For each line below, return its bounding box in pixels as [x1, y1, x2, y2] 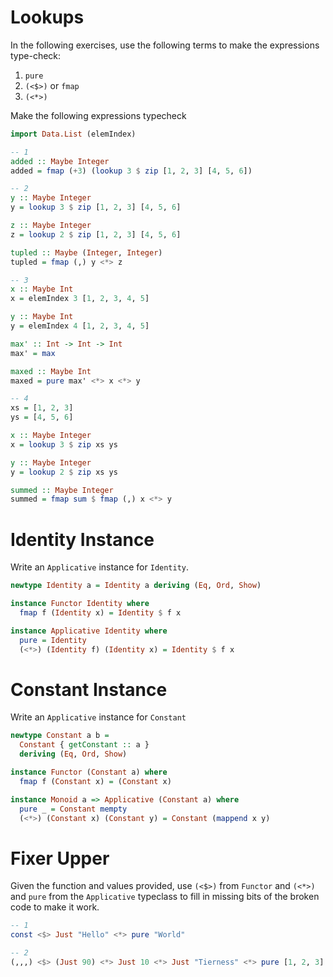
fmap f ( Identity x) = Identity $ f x [19, 608, 182, 618]
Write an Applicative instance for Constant [10, 711, 187, 723]
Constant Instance [10, 678, 168, 701]
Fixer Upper [10, 847, 110, 870]
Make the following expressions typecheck [10, 109, 187, 121]
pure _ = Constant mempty [19, 804, 128, 814]
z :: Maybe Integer [10, 221, 92, 231]
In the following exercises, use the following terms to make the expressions [10, 39, 320, 51]
